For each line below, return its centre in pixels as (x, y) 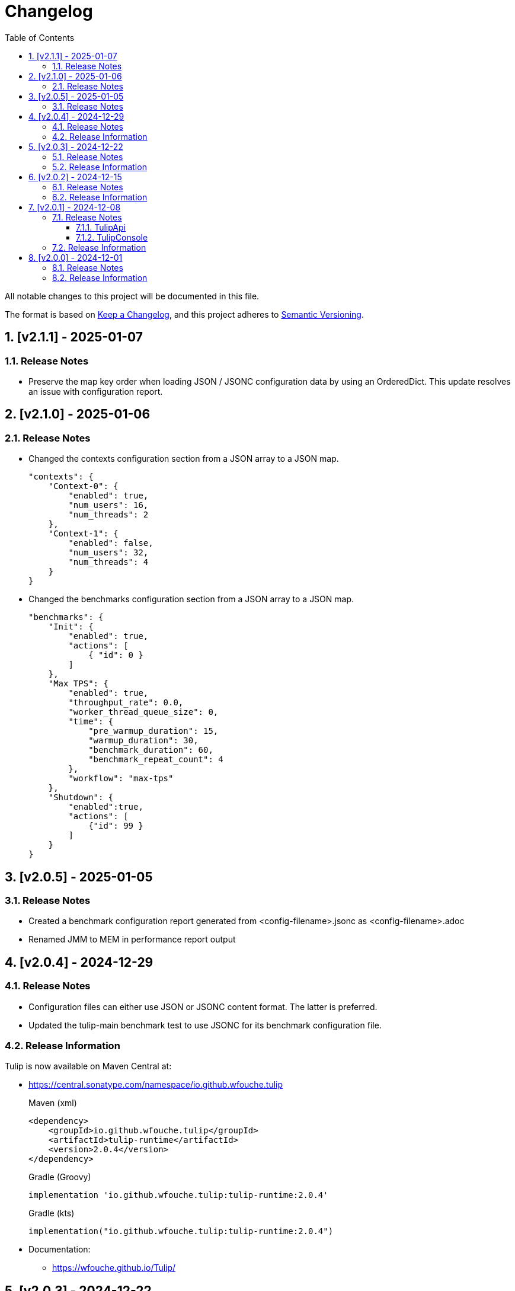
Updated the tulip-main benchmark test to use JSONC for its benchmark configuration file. (205, 1025)
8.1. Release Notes (88, 267)
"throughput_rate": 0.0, (126, 703)
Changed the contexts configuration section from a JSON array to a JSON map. (184, 459)
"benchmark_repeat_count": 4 (156, 760)
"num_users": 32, (108, 553)
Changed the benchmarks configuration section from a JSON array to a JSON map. (191, 599)
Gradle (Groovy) (60, 1177)
